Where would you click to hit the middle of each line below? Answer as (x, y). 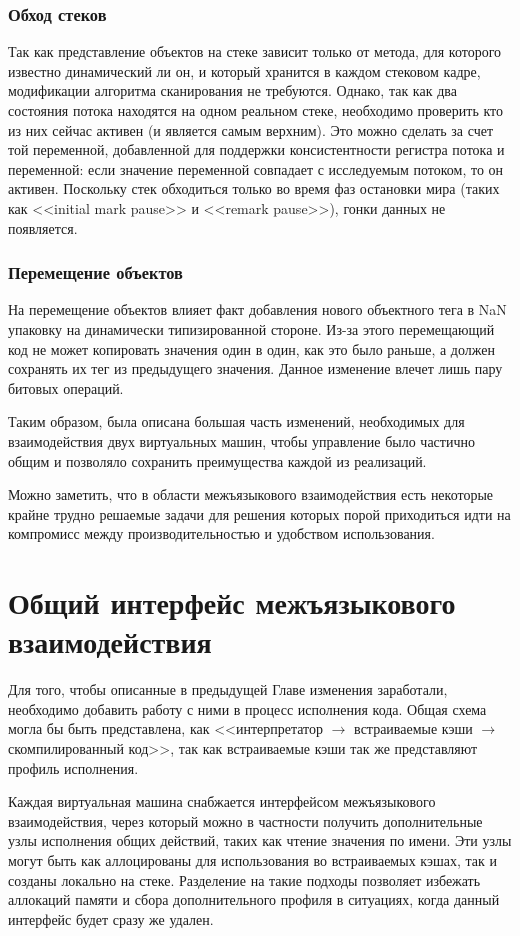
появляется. (43, 227)
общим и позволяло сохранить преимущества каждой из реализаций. (217, 460)
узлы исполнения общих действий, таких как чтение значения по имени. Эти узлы (260, 840)
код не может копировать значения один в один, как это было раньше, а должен (251, 348)
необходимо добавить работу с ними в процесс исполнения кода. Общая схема (247, 708)
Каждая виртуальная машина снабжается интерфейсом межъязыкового (222, 801)
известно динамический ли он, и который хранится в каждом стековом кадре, (244, 70)
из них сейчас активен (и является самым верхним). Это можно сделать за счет (251, 129)
